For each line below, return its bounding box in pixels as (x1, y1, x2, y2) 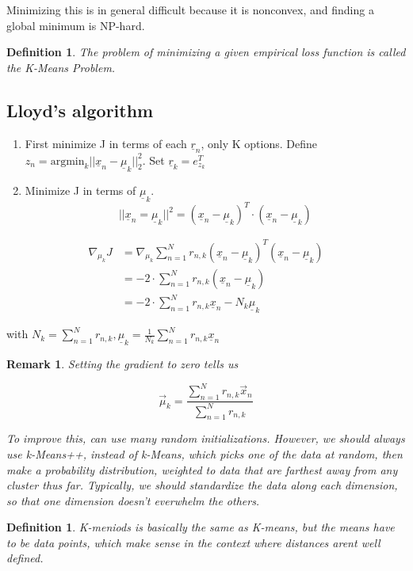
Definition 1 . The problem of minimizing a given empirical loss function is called (6, 44, 406, 60)
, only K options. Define (201, 135, 317, 151)
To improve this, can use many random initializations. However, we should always (6, 430, 405, 447)
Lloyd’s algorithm (6, 97, 154, 122)
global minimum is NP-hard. (6, 17, 145, 33)
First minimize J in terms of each (25, 135, 187, 151)
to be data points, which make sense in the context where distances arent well (6, 534, 380, 550)
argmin (50, 155, 85, 167)
